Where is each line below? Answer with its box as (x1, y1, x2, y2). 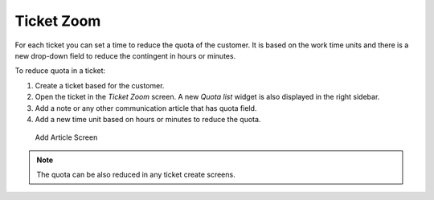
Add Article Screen (35, 133, 98, 142)
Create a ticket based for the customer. (35, 80, 165, 90)
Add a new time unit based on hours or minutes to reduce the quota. (35, 114, 261, 124)
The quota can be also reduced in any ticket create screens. (36, 169, 236, 180)
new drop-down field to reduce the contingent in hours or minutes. (14, 51, 236, 60)
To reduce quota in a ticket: (14, 66, 106, 76)
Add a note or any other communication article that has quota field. (35, 103, 257, 112)
